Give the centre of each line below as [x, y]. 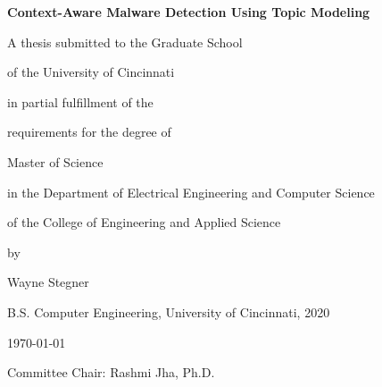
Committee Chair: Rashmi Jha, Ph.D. [111, 372]
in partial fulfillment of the [80, 101]
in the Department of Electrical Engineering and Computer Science [191, 192]
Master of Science [55, 161]
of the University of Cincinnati [91, 72]
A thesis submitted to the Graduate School [125, 42]
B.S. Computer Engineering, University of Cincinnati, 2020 [169, 311]
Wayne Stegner [48, 282]
